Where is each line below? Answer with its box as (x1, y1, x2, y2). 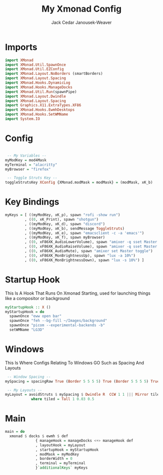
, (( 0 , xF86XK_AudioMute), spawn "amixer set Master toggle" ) (24, 249, 153, 254)
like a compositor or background (5, 295, 70, 301)
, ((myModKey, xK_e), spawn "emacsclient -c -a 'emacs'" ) (24, 230, 145, 235)
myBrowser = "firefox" (5, 167, 51, 172)
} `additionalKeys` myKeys (35, 465, 88, 470)
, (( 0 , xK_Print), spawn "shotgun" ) (24, 217, 98, 222)
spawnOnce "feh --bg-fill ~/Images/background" (9, 318, 108, 323)
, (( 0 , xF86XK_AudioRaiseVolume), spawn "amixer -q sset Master (24, 244, 158, 249)
